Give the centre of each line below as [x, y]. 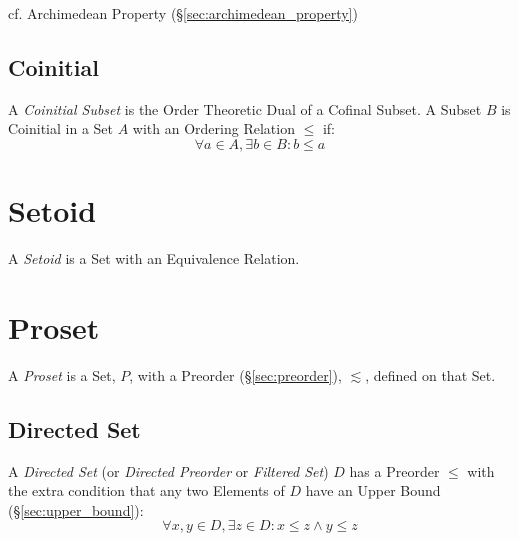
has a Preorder [394, 470]
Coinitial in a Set [61, 128]
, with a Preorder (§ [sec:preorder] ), [235, 374]
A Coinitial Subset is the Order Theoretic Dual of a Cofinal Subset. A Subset [245, 108]
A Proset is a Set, [62, 374]
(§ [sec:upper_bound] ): [76, 509]
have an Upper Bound [373, 490]
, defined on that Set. [430, 374]
